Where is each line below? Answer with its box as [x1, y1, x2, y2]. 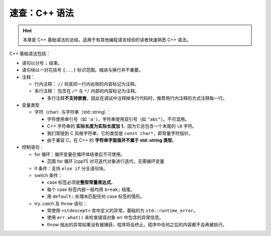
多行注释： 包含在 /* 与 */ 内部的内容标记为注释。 [34, 88, 140, 94]
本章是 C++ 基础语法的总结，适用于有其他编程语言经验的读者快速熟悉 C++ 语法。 [23, 37, 191, 43]
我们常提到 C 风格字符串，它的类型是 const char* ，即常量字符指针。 [47, 130, 193, 136]
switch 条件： [34, 172, 63, 178]
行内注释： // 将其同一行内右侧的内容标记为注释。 [34, 81, 139, 87]
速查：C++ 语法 [9, 8, 74, 19]
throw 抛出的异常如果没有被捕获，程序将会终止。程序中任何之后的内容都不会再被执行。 [47, 221, 227, 227]
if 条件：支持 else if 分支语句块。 [34, 165, 108, 171]
